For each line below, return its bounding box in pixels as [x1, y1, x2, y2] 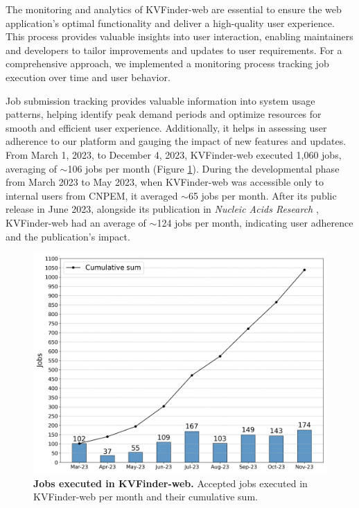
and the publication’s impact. [6, 229, 130, 243]
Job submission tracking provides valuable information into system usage [6, 93, 315, 107]
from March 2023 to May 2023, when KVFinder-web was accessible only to [6, 175, 324, 189]
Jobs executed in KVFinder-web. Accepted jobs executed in [33, 475, 308, 490]
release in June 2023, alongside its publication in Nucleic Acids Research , [6, 202, 319, 216]
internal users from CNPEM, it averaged [6, 188, 178, 202]
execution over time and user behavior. [6, 69, 170, 84]
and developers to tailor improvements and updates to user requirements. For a [6, 42, 342, 57]
